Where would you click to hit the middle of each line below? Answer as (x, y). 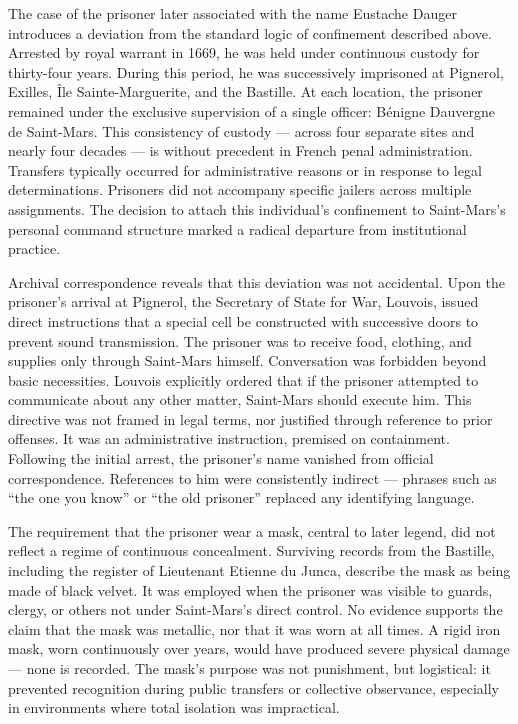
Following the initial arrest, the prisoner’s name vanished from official (221, 458)
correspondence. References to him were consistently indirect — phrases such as (252, 477)
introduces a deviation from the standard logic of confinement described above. (250, 32)
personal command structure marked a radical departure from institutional (237, 228)
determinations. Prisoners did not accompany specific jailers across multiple (240, 189)
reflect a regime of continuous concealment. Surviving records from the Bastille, (251, 550)
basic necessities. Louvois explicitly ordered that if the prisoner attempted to (243, 379)
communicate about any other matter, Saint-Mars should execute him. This (240, 399)
